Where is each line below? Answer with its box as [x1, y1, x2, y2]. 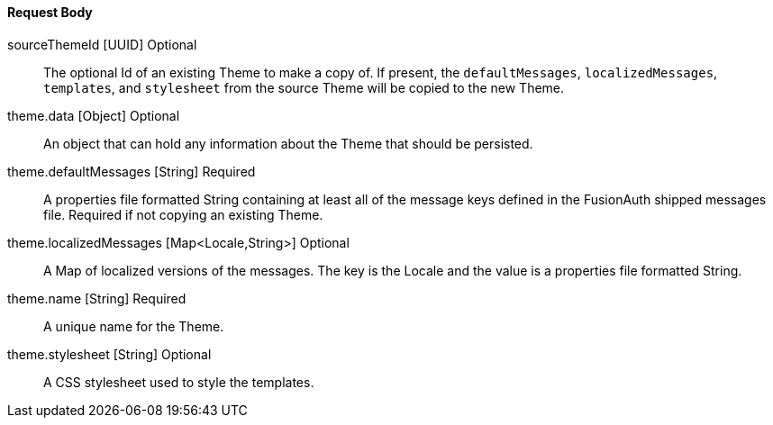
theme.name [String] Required [7, 290, 186, 306]
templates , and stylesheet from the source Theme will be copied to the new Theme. [43, 79, 565, 95]
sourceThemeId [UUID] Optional [7, 36, 197, 52]
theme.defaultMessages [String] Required [7, 163, 256, 179]
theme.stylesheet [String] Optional [7, 346, 212, 362]
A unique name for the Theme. [43, 318, 224, 334]
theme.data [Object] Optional [7, 107, 180, 123]
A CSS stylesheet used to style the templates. [43, 374, 314, 390]
